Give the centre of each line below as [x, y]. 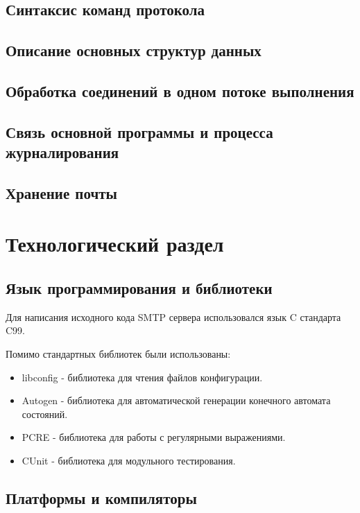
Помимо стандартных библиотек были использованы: [118, 354]
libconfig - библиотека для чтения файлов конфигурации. [142, 377]
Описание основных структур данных [134, 50]
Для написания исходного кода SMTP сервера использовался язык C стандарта [173, 316]
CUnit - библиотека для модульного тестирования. [129, 461]
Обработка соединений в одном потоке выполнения [180, 90]
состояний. [45, 414]
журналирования [62, 152]
